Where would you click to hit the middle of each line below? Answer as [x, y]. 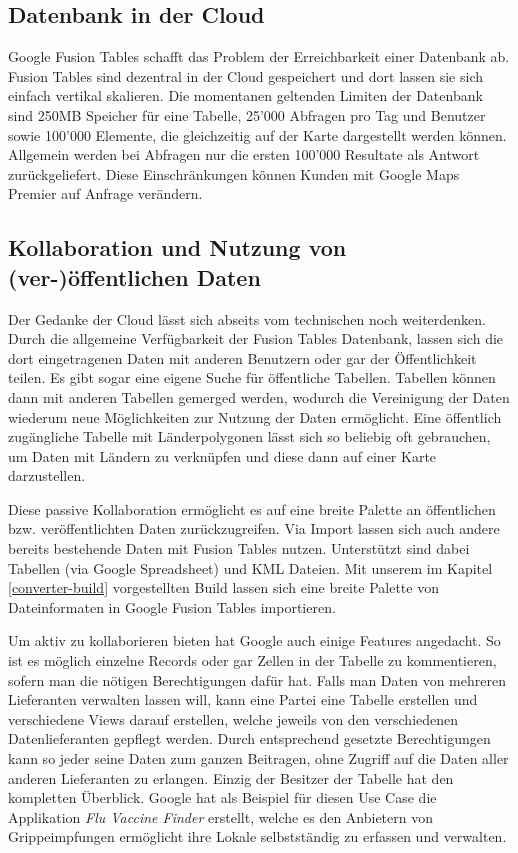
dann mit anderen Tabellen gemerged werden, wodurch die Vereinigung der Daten [259, 396]
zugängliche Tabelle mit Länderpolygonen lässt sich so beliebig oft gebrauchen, [249, 436]
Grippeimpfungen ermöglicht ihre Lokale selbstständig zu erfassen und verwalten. [257, 836]
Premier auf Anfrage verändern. [105, 193]
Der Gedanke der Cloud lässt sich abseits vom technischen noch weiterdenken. [247, 318]
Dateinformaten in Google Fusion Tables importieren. [172, 606]
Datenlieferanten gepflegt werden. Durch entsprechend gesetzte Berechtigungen [249, 738]
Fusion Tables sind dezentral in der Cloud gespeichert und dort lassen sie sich [246, 75]
